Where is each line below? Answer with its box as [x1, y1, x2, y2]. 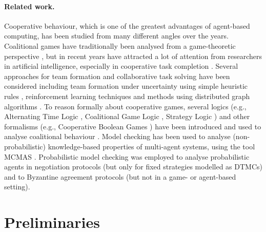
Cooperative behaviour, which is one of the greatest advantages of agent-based [4, 20, 250, 31]
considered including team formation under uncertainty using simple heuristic [4, 81, 248, 91]
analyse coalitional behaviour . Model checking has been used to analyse [4, 131, 231, 142]
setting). [4, 181, 30, 192]
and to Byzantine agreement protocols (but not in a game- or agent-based [4, 171, 236, 182]
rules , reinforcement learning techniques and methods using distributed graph [4, 90, 250, 101]
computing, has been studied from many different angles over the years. [4, 30, 229, 41]
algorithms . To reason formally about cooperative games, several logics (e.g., [4, 101, 247, 111]
